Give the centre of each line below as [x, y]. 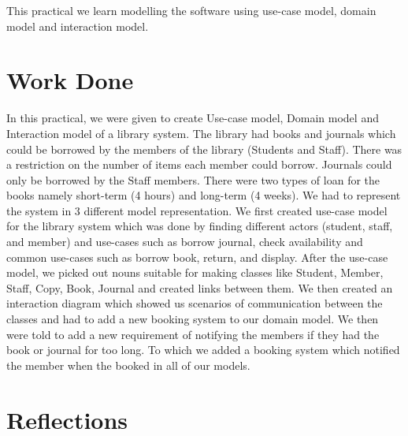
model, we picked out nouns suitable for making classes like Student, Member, [195, 272]
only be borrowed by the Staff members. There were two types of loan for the [193, 179]
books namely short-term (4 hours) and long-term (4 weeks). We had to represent [204, 195]
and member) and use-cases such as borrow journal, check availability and [185, 242]
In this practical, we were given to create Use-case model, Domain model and [193, 118]
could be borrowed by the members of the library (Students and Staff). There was [204, 149]
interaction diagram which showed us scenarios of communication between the [195, 303]
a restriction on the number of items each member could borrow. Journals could [199, 164]
